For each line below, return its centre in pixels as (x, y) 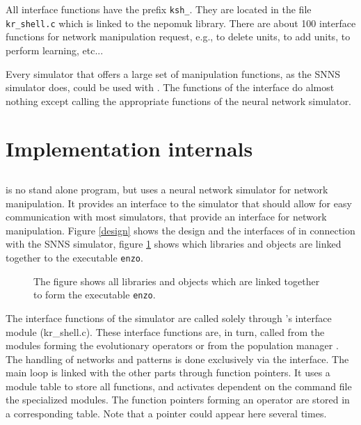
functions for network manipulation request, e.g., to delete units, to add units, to (178, 37)
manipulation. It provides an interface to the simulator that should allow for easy (179, 203)
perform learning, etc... (55, 50)
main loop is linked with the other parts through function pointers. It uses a (168, 372)
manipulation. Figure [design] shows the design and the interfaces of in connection (180, 230)
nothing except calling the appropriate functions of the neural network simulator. (179, 101)
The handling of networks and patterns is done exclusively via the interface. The (177, 359)
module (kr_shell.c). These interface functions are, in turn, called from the (165, 331)
